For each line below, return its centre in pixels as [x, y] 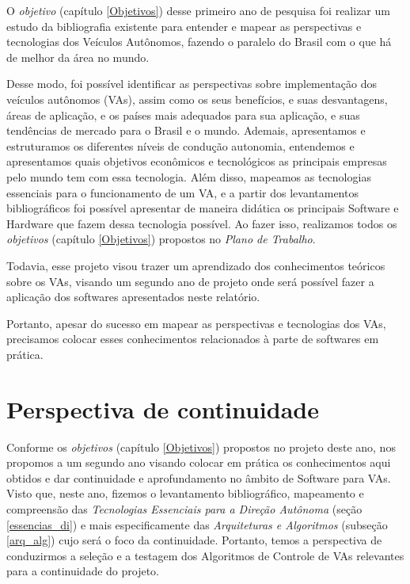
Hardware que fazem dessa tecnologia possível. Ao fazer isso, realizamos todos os [202, 223]
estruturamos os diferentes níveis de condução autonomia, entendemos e [180, 145]
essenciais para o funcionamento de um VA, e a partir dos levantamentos [182, 192]
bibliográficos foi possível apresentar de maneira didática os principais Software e [203, 208]
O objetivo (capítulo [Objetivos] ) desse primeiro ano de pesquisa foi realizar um [198, 10]
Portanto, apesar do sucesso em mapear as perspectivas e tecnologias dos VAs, [196, 323]
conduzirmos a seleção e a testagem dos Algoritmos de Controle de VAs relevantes [205, 555]
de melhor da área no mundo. [78, 57]
